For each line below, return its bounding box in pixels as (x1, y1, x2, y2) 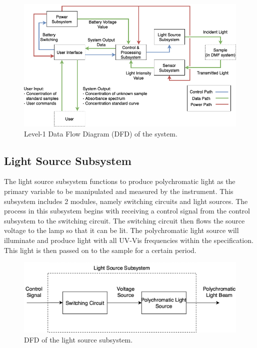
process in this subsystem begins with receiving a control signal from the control (4, 205, 250, 216)
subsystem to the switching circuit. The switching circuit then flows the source (4, 215, 245, 225)
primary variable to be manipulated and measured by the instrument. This (4, 185, 233, 196)
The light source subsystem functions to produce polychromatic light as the (4, 176, 235, 186)
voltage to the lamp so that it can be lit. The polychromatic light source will (4, 225, 239, 235)
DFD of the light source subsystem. (24, 334, 133, 344)
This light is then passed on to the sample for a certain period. (4, 244, 196, 255)
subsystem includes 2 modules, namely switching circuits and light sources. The (4, 195, 248, 206)
